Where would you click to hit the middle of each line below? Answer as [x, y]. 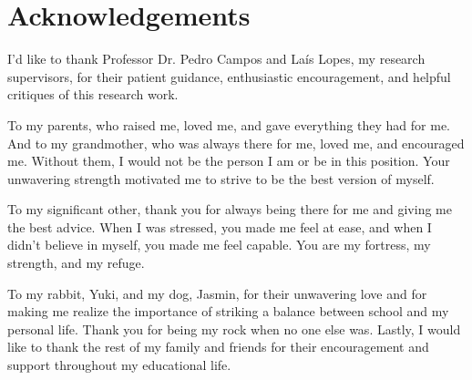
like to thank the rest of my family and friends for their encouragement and [218, 347]
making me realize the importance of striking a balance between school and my [228, 311]
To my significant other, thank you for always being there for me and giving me [230, 209]
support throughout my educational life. [119, 365]
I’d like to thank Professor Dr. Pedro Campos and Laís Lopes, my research [216, 59]
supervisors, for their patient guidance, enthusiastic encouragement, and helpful [229, 76]
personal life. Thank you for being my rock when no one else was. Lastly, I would [234, 329]
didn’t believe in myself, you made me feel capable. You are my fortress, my [219, 245]
